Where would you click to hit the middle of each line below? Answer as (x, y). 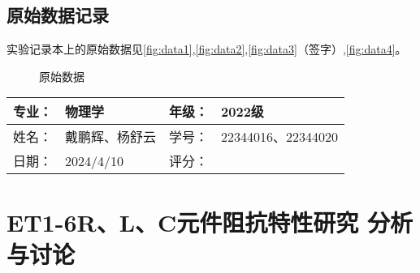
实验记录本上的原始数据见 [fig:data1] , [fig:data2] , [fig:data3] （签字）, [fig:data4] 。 (207, 49)
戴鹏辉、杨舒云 (111, 137)
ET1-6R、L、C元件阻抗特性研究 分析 (210, 222)
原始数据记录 (58, 15)
